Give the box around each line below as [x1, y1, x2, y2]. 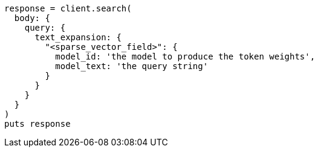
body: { [14, 13, 50, 23]
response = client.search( [4, 4, 132, 13]
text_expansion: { [34, 32, 122, 42]
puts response [4, 119, 71, 129]
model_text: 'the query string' [55, 61, 209, 71]
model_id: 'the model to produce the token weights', [55, 52, 316, 61]
